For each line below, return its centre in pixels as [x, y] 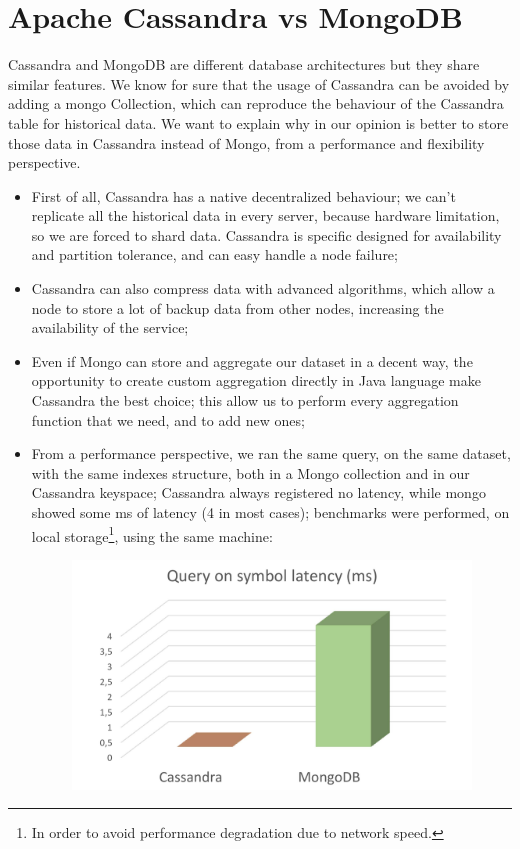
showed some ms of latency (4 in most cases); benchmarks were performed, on [270, 512]
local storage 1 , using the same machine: [152, 534]
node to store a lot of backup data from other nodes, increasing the [237, 307]
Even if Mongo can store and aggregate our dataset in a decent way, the [252, 360]
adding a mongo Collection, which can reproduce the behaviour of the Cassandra [256, 103]
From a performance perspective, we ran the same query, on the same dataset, [271, 453]
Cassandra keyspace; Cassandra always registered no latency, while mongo [258, 492]
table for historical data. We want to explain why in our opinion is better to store [258, 122]
